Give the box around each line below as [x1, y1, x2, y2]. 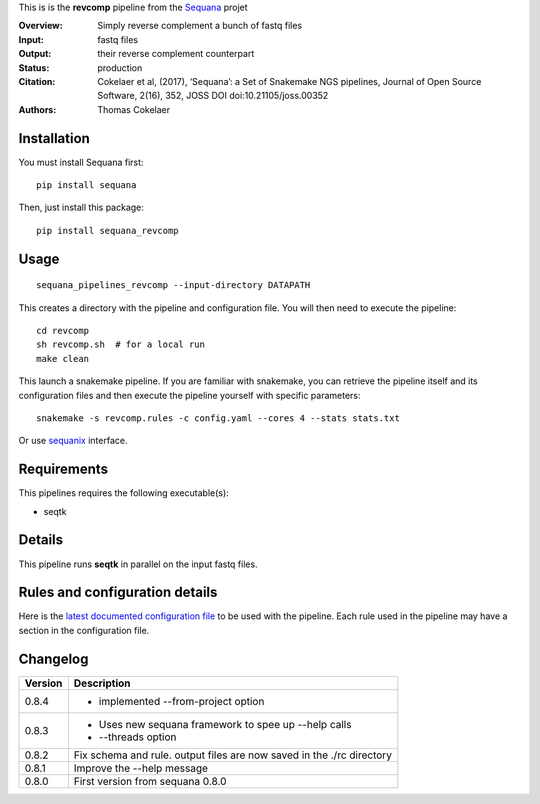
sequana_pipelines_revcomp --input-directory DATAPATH [36, 280, 311, 291]
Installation [18, 130, 90, 147]
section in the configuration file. [18, 624, 150, 636]
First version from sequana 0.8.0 [73, 774, 227, 788]
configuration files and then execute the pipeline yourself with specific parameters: [18, 389, 361, 401]
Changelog [18, 650, 89, 667]
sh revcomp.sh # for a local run [36, 339, 205, 350]
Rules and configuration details [18, 584, 218, 601]
